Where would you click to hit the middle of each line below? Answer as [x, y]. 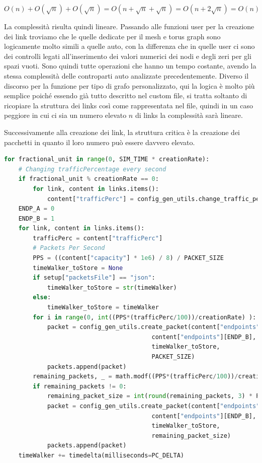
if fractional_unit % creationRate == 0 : [89, 179]
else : [42, 297]
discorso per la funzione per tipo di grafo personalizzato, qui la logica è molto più [129, 85]
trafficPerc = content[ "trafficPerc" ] [98, 238]
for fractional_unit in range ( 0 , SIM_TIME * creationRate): [107, 159]
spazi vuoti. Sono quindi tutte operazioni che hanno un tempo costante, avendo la [130, 66]
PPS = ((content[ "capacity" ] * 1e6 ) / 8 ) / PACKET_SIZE [128, 258]
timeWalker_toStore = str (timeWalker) [112, 287]
